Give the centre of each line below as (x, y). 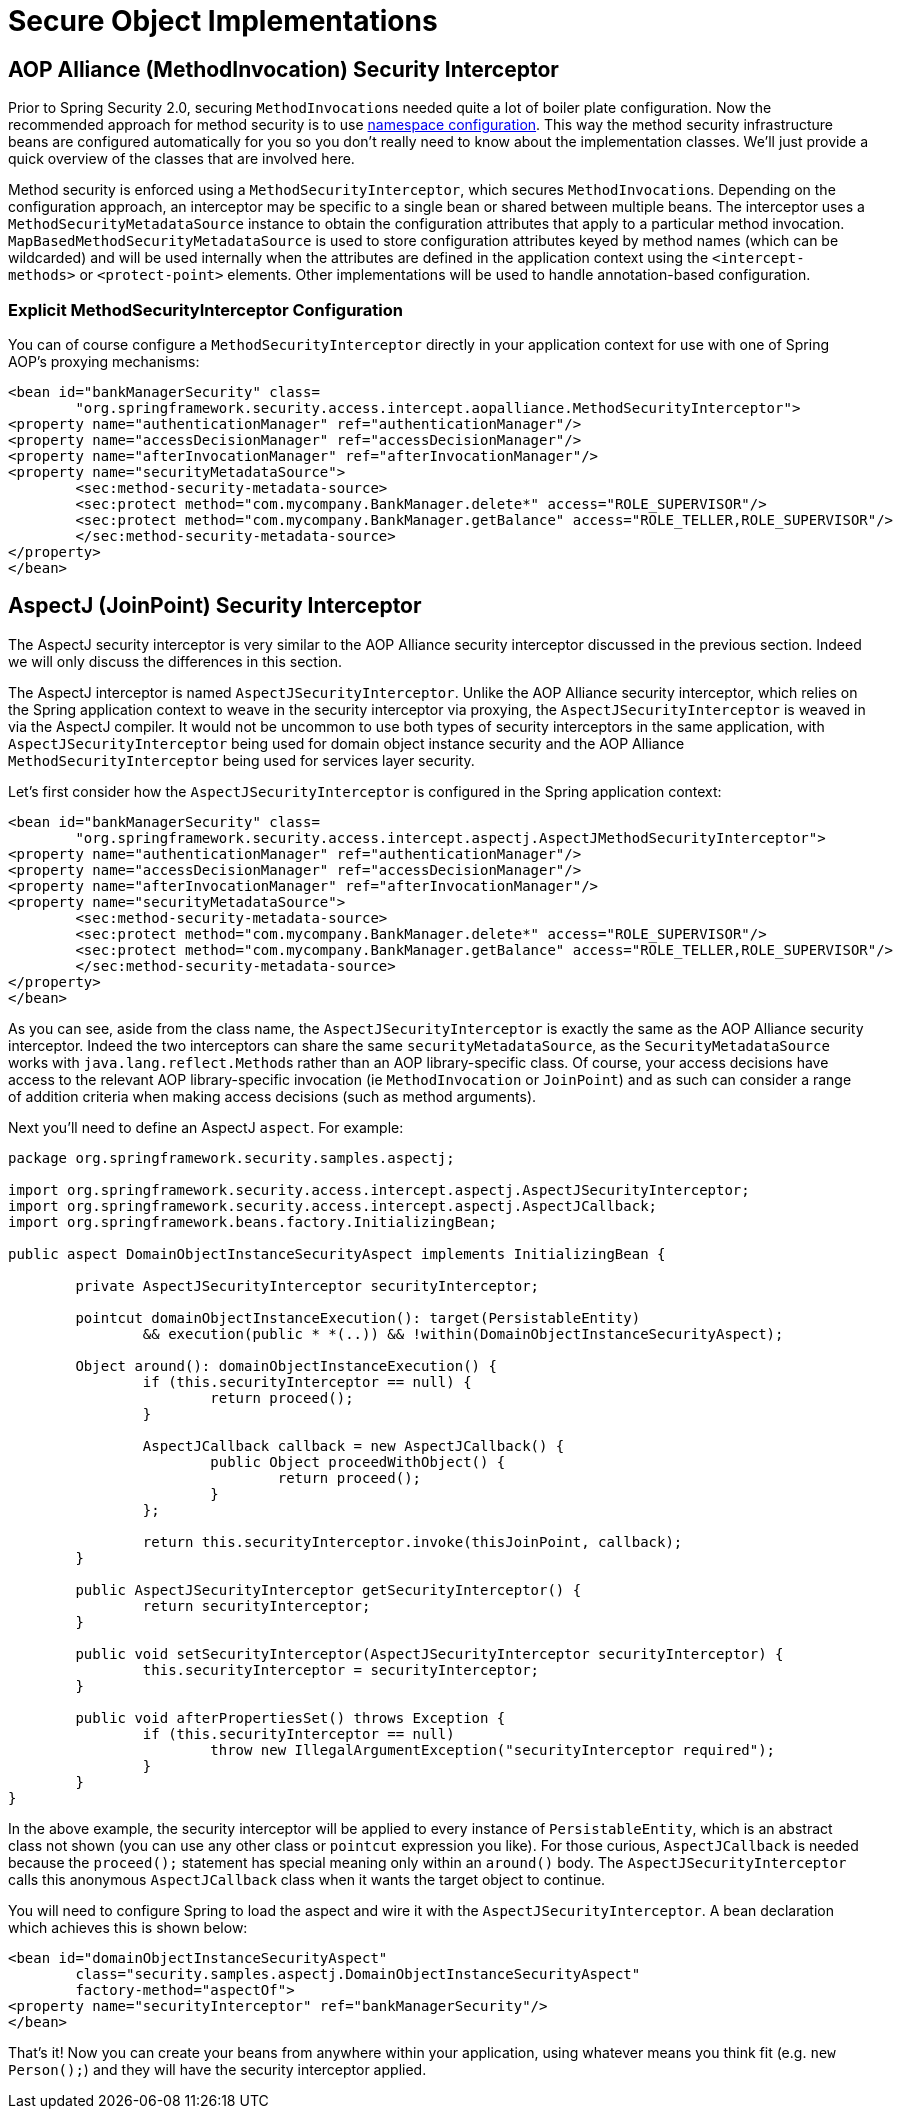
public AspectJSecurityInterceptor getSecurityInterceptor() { (328, 1589)
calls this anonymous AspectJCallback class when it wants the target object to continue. (307, 1879)
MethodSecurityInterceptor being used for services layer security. (241, 760)
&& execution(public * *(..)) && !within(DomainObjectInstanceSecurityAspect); (463, 1333)
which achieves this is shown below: (128, 1927)
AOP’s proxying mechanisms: (104, 361)
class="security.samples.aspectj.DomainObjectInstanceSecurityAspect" (358, 1973)
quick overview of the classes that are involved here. (181, 159)
